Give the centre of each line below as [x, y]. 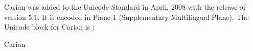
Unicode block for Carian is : [49, 27]
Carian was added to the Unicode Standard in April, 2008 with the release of [125, 7]
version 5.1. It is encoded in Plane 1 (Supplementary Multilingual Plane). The [126, 17]
